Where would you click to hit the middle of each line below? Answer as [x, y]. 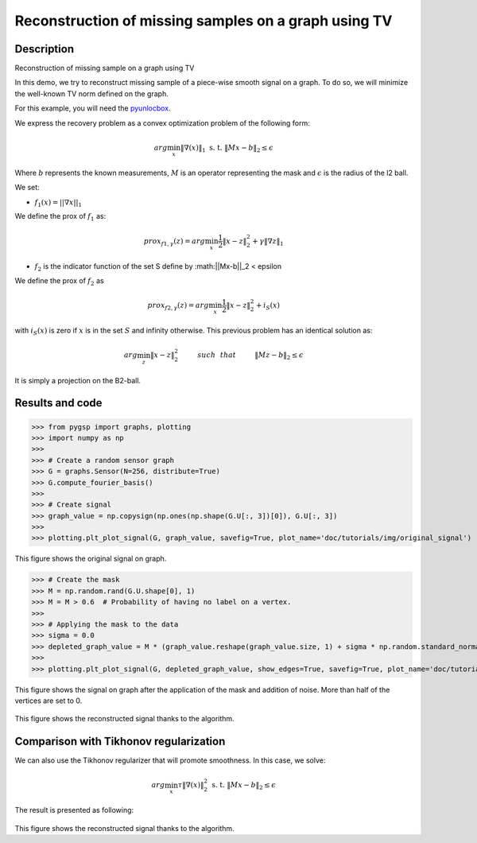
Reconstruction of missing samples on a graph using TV [204, 21]
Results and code [58, 403]
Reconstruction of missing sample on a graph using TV [105, 68]
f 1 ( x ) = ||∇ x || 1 [58, 203]
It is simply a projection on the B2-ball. [78, 380]
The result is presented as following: [74, 810]
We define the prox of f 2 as [59, 282]
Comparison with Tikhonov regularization [120, 742]
